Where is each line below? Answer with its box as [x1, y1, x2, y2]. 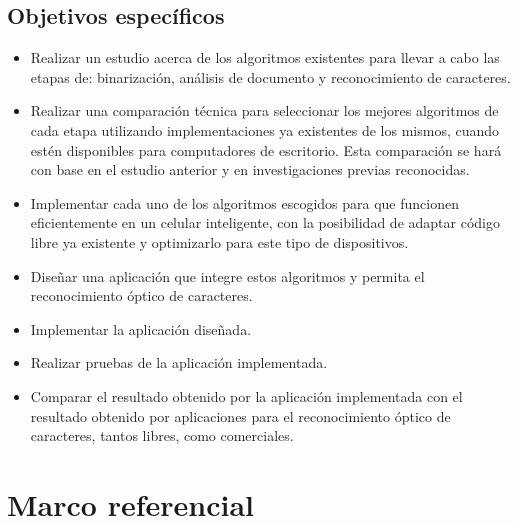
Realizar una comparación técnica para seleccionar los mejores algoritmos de [30, 100, 499, 121]
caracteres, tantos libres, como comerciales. [30, 425, 294, 446]
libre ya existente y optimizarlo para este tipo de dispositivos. [30, 231, 409, 252]
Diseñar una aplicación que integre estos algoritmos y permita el [30, 265, 425, 286]
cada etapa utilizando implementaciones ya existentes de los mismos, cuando [30, 119, 500, 140]
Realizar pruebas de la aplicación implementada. [30, 352, 328, 373]
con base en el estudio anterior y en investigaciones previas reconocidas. [30, 159, 470, 180]
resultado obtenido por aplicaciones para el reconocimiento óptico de [30, 405, 451, 426]
